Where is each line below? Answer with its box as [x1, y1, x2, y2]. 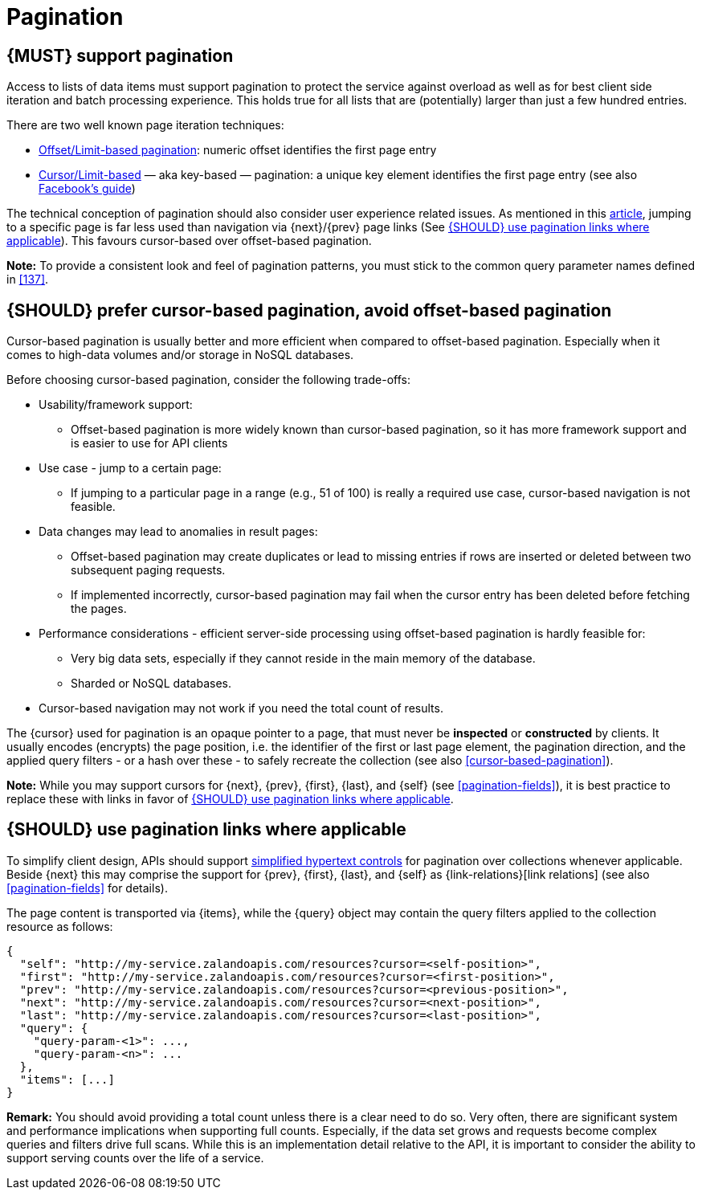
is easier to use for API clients [71, 436, 228, 451]
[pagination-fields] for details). [6, 880, 168, 895]
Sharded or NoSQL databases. [71, 676, 231, 691]
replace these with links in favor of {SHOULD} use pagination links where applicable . [6, 792, 454, 806]
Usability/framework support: [39, 398, 193, 412]
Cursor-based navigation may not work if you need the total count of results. [39, 701, 443, 716]
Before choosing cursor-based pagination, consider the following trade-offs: [6, 373, 410, 387]
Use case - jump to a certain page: [39, 461, 222, 476]
